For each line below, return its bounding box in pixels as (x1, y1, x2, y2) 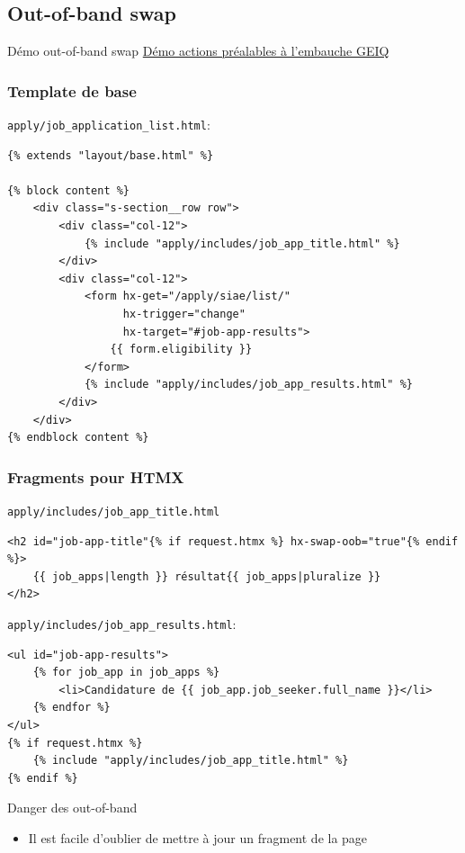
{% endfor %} (32, 701, 111, 714)
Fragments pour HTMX (7, 465, 184, 488)
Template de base (7, 79, 137, 102)
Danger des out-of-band (7, 798, 138, 817)
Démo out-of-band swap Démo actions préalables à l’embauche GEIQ (7, 41, 389, 60)
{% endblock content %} (7, 431, 149, 444)
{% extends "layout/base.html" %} (7, 148, 214, 162)
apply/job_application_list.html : (7, 115, 210, 134)
